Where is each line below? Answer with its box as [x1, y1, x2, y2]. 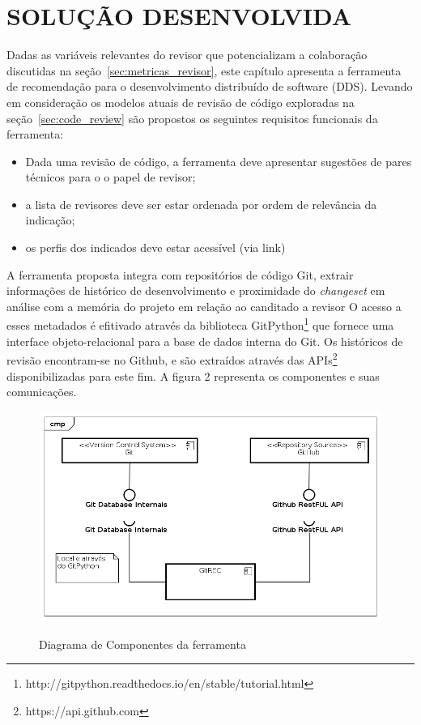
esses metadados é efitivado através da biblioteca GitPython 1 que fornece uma [6, 314, 394, 334]
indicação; [25, 211, 75, 228]
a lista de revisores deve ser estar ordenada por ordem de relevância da [25, 195, 377, 212]
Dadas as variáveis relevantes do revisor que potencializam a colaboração [6, 46, 368, 63]
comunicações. [6, 383, 77, 400]
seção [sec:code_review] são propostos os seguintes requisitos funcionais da [6, 109, 378, 126]
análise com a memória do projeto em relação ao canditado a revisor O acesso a [6, 297, 402, 314]
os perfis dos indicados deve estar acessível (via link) [25, 239, 286, 256]
